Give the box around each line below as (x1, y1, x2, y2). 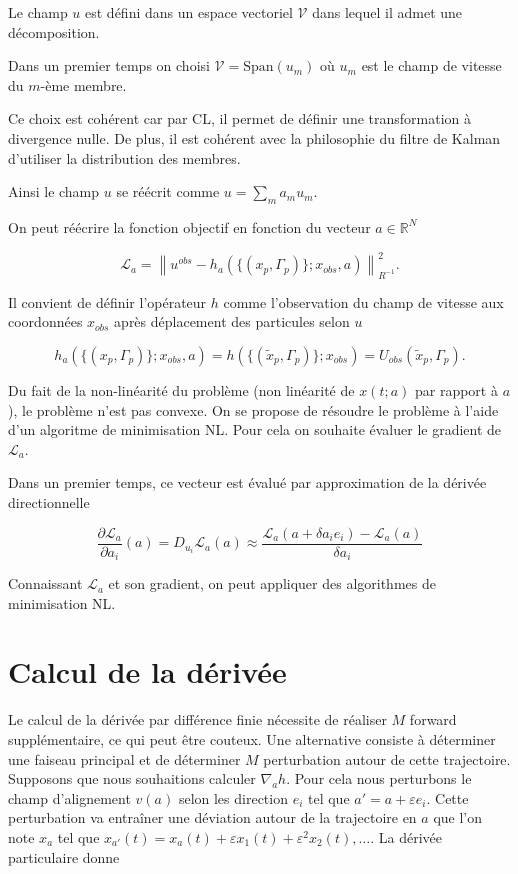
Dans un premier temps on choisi (8, 55, 210, 76)
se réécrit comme (116, 181, 220, 202)
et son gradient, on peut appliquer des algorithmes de (108, 573, 436, 594)
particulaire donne (8, 846, 120, 867)
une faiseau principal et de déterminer (8, 748, 241, 769)
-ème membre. (40, 74, 127, 95)
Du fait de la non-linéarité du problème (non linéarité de (8, 380, 355, 401)
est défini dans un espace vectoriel (85, 2, 293, 22)
